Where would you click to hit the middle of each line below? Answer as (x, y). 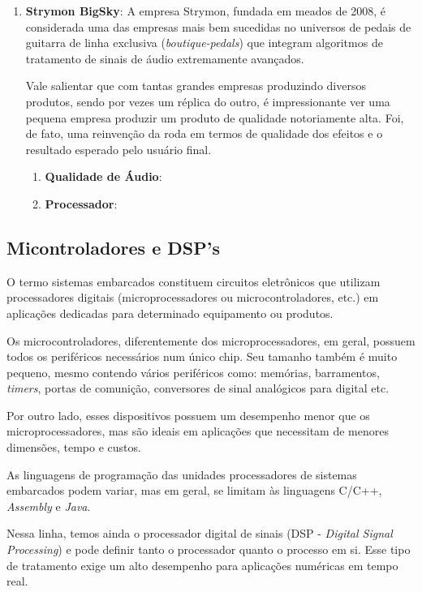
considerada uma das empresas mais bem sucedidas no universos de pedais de (218, 26)
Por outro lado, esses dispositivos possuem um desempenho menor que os (188, 415)
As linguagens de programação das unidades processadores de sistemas (182, 474)
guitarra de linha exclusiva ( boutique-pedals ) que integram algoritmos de (204, 43)
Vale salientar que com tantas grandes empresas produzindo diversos (196, 86)
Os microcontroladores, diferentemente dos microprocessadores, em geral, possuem (211, 340)
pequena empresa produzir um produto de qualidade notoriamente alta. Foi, (215, 117)
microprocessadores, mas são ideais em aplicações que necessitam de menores (198, 431)
